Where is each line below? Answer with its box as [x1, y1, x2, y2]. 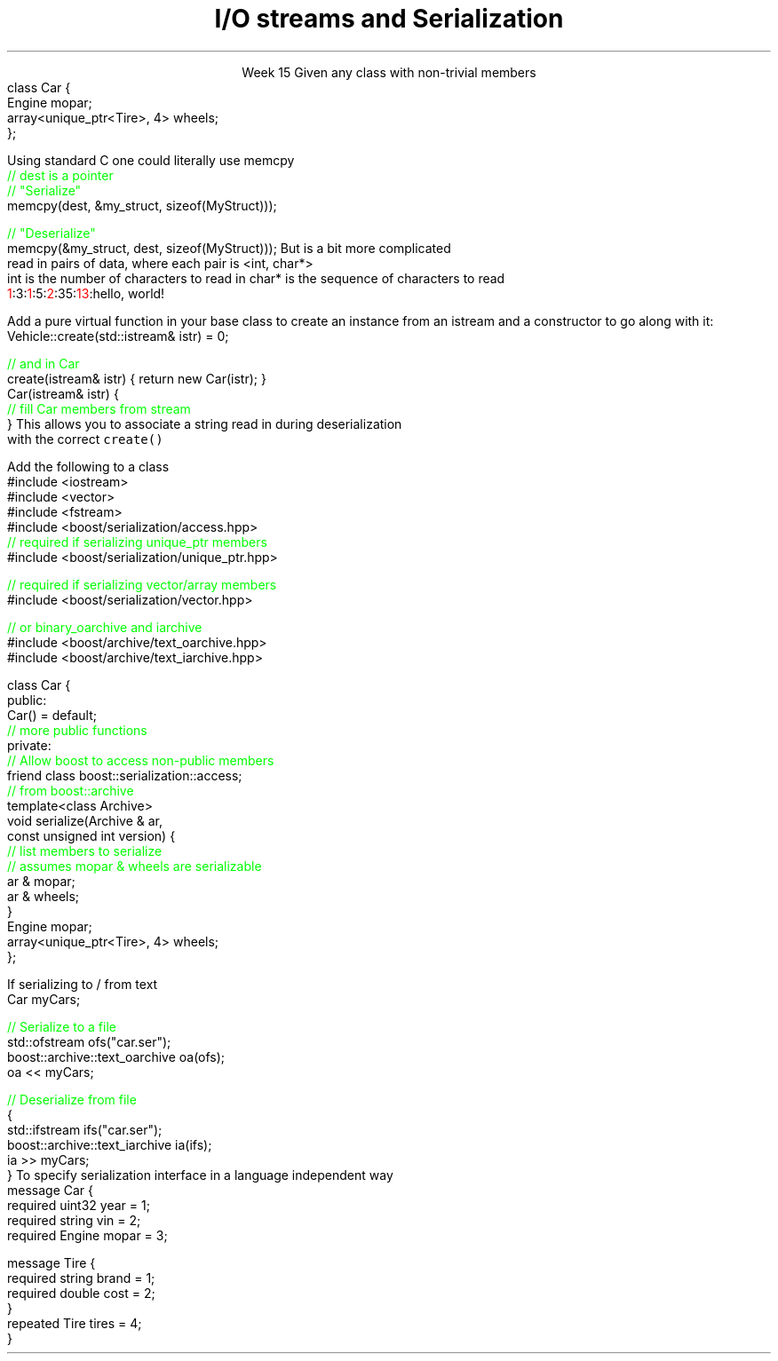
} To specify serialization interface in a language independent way [7, 1167, 393, 1183]
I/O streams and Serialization [214, 4, 564, 34]
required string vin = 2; [7, 1212, 141, 1228]
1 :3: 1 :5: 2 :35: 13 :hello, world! [7, 285, 165, 301]
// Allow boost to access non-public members [7, 752, 274, 768]
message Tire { [7, 1254, 96, 1270]
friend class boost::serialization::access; [7, 767, 242, 783]
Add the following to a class [7, 458, 170, 474]
